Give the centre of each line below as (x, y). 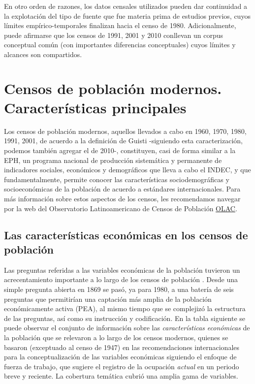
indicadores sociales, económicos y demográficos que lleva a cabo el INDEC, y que (127, 170)
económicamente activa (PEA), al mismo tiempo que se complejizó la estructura (125, 308)
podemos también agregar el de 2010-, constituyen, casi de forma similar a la (120, 150)
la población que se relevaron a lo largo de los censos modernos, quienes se (116, 337)
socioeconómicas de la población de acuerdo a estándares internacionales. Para (122, 189)
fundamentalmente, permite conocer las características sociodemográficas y (117, 179)
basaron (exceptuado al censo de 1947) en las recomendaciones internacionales (122, 347)
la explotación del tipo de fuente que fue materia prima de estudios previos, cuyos (127, 16)
